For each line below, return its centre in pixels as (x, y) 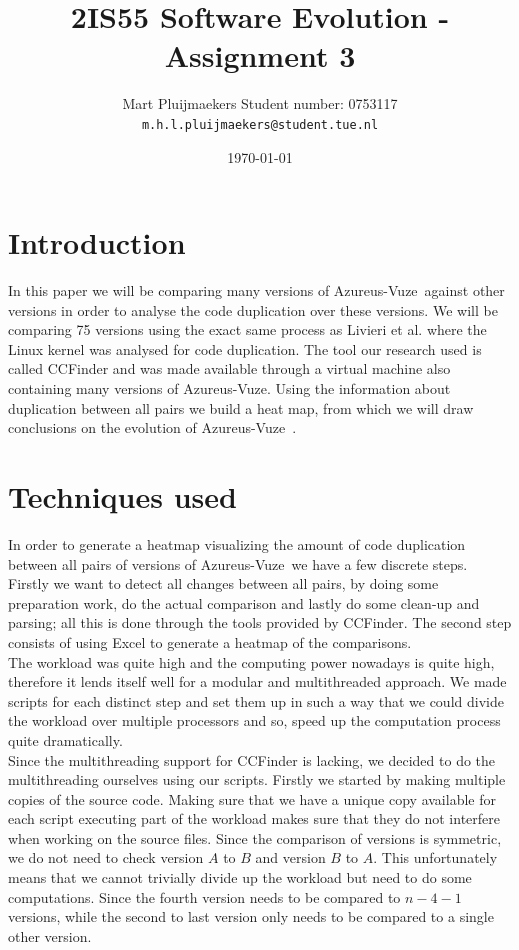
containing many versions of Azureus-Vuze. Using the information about (229, 388)
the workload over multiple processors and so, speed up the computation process (254, 720)
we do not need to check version (106, 857)
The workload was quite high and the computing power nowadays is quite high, (251, 661)
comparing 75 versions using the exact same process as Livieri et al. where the (247, 329)
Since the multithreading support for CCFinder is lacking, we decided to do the (252, 759)
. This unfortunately (435, 857)
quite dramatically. (65, 739)
